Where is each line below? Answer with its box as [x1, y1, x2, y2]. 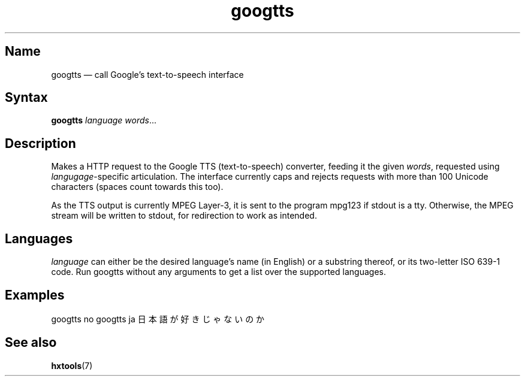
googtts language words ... [51, 115, 157, 126]
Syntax [5, 90, 48, 105]
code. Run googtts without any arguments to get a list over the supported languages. [51, 267, 386, 277]
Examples [5, 287, 65, 303]
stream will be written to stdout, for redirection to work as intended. [51, 210, 317, 221]
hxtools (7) [51, 360, 93, 371]
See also [5, 335, 57, 350]
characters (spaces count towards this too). [51, 182, 224, 192]
